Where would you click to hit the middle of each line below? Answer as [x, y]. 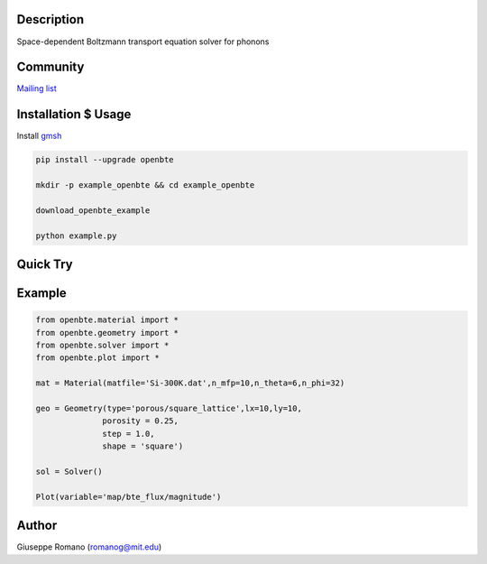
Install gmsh [39, 136]
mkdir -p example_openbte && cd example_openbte [145, 185]
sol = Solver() [69, 471]
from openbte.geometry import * [107, 333]
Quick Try [45, 265]
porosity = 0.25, [141, 421]
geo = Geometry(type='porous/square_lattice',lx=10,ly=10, [169, 408]
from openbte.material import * [107, 320]
